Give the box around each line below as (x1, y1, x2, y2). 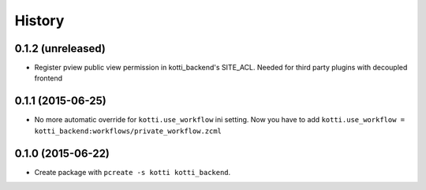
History (14, 12, 65, 29)
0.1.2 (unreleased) (14, 42, 106, 55)
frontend (34, 73, 63, 83)
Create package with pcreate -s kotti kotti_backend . (34, 167, 231, 177)
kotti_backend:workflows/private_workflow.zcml (34, 126, 222, 136)
